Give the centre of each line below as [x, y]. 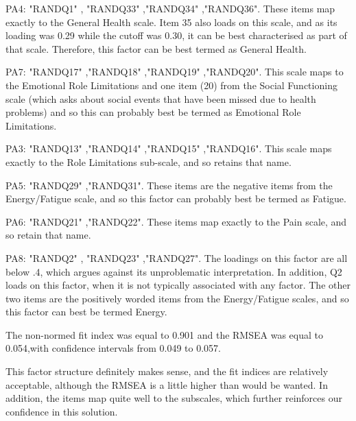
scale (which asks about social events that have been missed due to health [161, 98]
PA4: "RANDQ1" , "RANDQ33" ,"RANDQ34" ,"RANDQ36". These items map [170, 8]
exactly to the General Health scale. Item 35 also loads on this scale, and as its [171, 22]
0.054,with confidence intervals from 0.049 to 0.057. [113, 348]
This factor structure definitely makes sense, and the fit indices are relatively [167, 371]
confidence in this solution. [62, 411]
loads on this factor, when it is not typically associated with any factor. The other [178, 285]
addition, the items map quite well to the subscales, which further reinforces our [174, 398]
